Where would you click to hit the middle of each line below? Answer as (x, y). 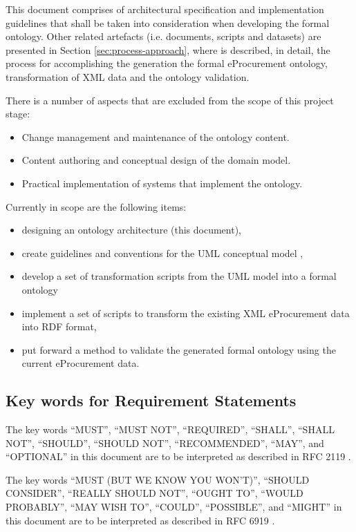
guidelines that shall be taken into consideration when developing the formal (168, 22)
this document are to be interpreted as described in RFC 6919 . (140, 520)
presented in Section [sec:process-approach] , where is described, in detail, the (168, 49)
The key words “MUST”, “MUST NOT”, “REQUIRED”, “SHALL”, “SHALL (170, 429)
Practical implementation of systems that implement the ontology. (162, 183)
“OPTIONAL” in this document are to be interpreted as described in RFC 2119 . (178, 456)
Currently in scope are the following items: (96, 206)
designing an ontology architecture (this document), (131, 230)
